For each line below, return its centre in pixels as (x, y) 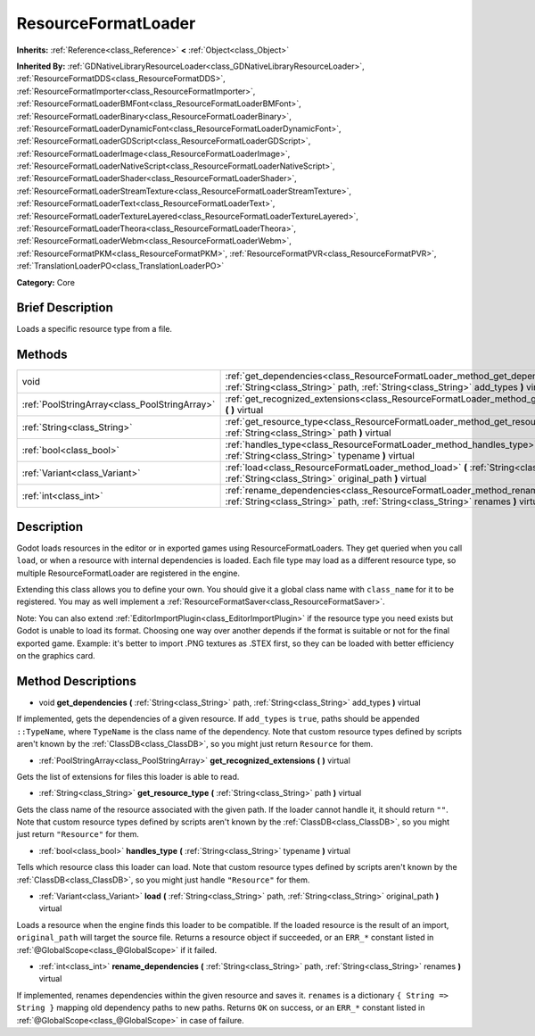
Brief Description (65, 308)
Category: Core (46, 282)
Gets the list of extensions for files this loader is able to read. (128, 776)
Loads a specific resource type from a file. (95, 329)
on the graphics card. (56, 656)
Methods (42, 355)
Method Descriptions (77, 681)
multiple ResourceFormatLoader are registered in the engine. (128, 573)
